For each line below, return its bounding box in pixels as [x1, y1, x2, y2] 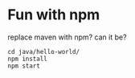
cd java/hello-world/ [7, 47, 80, 55]
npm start [7, 62, 41, 70]
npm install [7, 55, 47, 63]
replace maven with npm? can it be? [7, 32, 127, 42]
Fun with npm [7, 6, 100, 24]
